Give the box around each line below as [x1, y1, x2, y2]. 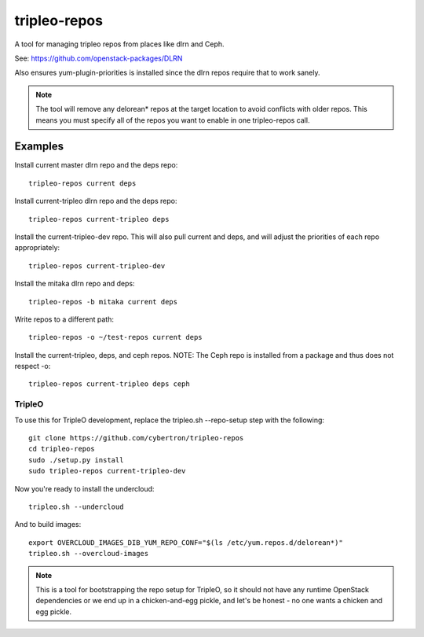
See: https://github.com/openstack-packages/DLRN [14, 53, 183, 63]
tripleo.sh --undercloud [28, 502, 124, 511]
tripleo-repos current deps [28, 179, 137, 188]
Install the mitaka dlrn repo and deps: [14, 279, 135, 289]
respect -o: [14, 362, 51, 371]
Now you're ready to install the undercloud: [14, 484, 155, 493]
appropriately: [14, 243, 60, 252]
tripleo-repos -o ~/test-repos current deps [28, 333, 203, 342]
